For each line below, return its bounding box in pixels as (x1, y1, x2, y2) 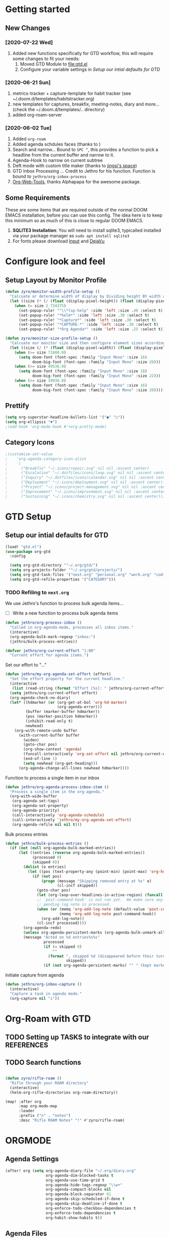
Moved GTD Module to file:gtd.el (20, 61, 88, 67)
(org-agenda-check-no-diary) (10, 695, 71, 700)
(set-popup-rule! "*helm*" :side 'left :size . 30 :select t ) (18, 313, 150, 318)
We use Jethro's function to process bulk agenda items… (5, 600, 124, 606)
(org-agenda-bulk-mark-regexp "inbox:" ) (10, 634, 96, 639)
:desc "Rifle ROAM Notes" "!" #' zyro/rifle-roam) (18, 1118, 125, 1123)
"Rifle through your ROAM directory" (10, 1080, 89, 1086)
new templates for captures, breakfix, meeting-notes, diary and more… (12, 101, 160, 107)
